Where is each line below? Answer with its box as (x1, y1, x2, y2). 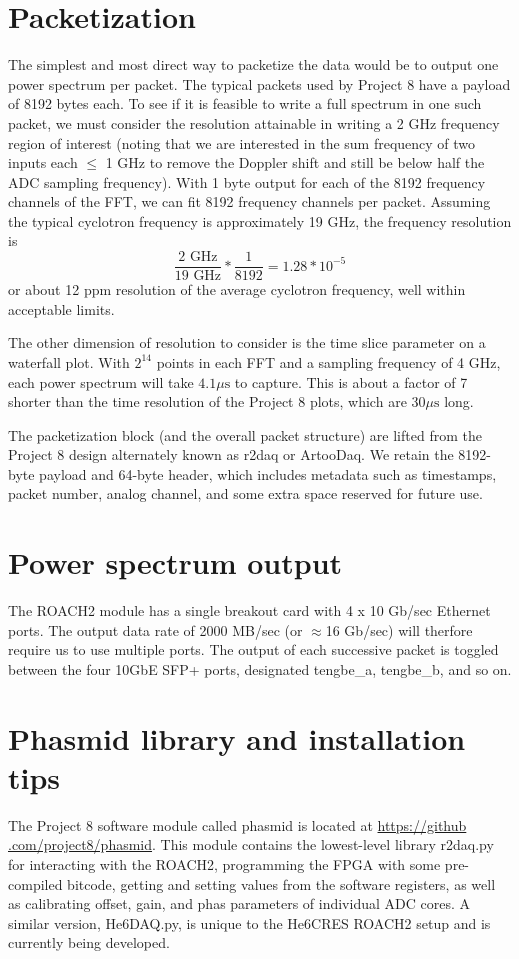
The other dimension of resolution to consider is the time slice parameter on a (8, 332, 486, 353)
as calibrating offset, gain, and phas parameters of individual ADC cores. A (8, 893, 470, 914)
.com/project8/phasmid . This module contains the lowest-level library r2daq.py (8, 834, 494, 855)
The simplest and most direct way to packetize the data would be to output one (8, 54, 499, 75)
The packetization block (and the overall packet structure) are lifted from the (8, 424, 482, 445)
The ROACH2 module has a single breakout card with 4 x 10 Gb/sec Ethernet (8, 600, 491, 621)
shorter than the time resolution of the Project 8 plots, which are (8, 391, 407, 412)
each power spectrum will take (8, 371, 194, 392)
